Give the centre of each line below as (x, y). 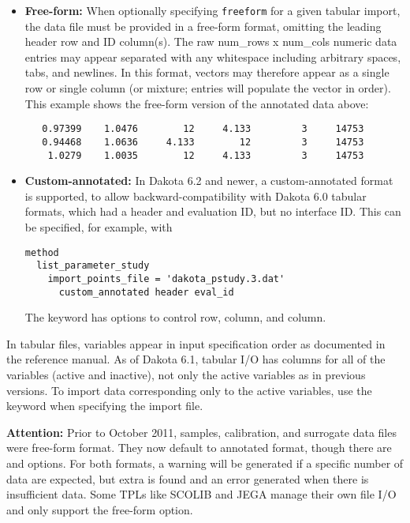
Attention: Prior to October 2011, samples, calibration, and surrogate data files (201, 432)
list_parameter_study (93, 266)
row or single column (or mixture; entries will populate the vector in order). (208, 88)
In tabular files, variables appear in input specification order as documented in (196, 343)
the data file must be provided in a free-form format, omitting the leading (203, 26)
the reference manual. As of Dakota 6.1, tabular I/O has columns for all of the (196, 359)
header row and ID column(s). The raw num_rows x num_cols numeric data (211, 41)
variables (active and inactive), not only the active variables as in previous (186, 374)
